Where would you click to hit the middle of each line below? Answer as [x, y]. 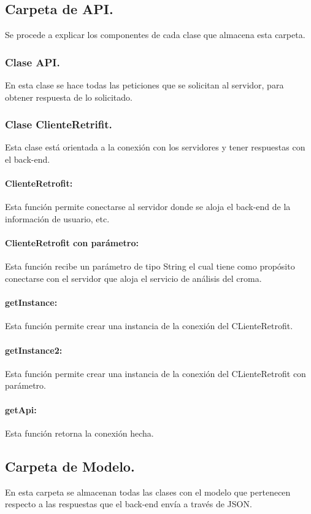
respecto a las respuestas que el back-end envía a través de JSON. [129, 504]
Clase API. [33, 62]
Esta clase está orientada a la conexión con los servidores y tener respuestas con [155, 147]
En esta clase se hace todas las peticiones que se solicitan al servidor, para [144, 85]
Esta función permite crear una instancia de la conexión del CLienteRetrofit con [155, 373]
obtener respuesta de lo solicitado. [69, 97]
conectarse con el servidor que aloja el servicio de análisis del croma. [133, 278]
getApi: [21, 409]
